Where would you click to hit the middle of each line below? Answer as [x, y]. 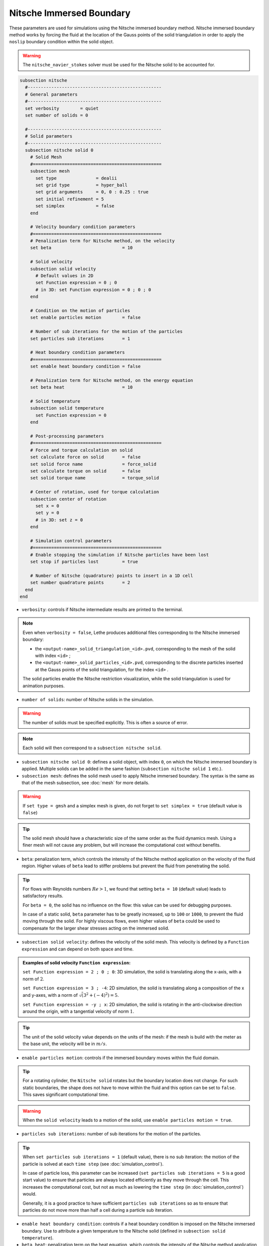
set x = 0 [48, 506]
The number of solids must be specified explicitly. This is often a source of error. [105, 722]
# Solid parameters [49, 136]
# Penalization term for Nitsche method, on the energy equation [112, 380]
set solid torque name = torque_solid [95, 478]
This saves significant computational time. [66, 1094]
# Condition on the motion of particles [80, 311]
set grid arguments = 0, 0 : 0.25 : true [92, 192]
